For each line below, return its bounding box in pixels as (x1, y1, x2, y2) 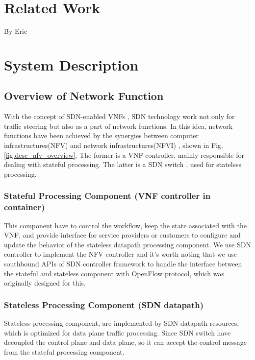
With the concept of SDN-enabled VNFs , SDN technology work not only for (4, 111, 235, 121)
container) (4, 201, 45, 213)
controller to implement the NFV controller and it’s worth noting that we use (4, 249, 237, 259)
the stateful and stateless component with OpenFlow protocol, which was (4, 268, 224, 278)
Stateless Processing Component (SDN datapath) (4, 298, 204, 311)
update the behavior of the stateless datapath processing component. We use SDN (4, 239, 251, 249)
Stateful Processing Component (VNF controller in (4, 190, 211, 202)
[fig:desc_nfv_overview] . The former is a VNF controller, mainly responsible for (4, 149, 245, 160)
